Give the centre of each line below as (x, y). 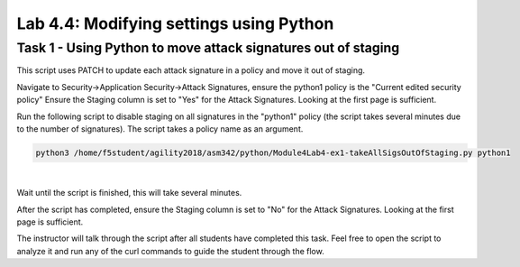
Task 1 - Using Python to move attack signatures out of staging (208, 48)
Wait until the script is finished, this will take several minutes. (129, 193)
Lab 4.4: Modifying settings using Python (175, 23)
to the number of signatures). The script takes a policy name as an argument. (160, 129)
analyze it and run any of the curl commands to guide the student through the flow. (170, 251)
